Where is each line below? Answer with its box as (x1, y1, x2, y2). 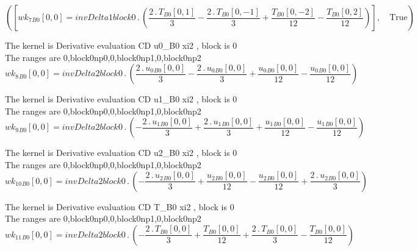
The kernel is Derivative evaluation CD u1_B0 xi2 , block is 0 (5, 93, 237, 105)
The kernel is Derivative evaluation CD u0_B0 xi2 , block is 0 (5, 39, 237, 51)
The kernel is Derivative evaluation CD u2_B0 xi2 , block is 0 (5, 146, 237, 159)
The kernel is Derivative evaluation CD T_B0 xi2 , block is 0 (5, 200, 234, 213)
